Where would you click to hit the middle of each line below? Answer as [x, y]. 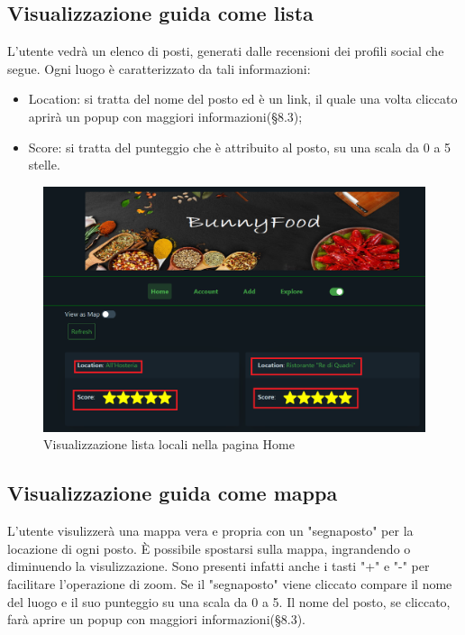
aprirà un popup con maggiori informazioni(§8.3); [165, 116]
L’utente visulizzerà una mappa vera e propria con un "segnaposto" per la [210, 531]
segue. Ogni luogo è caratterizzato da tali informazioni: [159, 68]
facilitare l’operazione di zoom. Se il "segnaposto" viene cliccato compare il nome [230, 583]
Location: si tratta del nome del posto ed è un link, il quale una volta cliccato [243, 99]
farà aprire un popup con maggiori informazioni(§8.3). [156, 619]
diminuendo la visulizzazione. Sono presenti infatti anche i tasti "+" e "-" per [219, 566]
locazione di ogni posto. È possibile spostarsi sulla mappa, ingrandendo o [209, 548]
